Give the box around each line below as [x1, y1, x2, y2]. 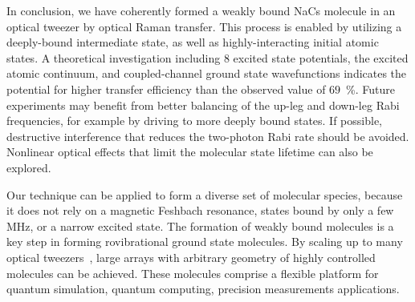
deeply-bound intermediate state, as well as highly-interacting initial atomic [6, 34, 379, 50]
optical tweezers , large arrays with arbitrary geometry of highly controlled [6, 248, 376, 265]
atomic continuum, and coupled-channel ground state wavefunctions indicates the [6, 65, 407, 82]
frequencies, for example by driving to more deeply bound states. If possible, [6, 112, 383, 129]
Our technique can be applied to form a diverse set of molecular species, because [6, 186, 403, 203]
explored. [6, 159, 51, 175]
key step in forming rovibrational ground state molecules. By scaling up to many [6, 233, 403, 250]
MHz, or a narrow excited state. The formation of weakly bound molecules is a [6, 217, 394, 234]
